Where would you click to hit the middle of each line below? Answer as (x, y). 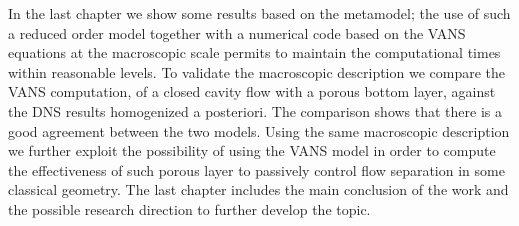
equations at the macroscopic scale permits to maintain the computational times (254, 52)
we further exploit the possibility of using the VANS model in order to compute (252, 150)
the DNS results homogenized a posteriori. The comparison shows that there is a (255, 110)
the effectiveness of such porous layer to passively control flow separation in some (256, 169)
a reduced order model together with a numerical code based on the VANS (237, 32)
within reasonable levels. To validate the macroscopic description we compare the (257, 71)
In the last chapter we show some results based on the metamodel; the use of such (259, 13)
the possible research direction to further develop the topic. (189, 208)
